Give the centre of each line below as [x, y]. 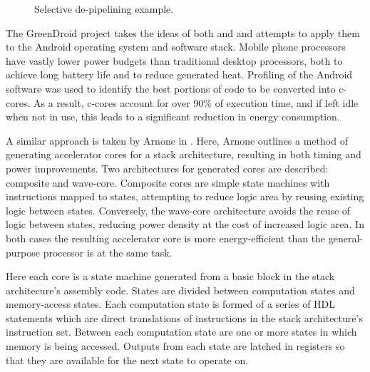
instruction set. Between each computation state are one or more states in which [181, 332]
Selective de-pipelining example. [104, 9]
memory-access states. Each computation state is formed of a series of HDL [171, 304]
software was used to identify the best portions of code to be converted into [171, 88]
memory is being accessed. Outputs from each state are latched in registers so [175, 346]
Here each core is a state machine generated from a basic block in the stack [170, 276]
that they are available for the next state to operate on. [127, 360]
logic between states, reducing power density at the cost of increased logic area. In [185, 224]
